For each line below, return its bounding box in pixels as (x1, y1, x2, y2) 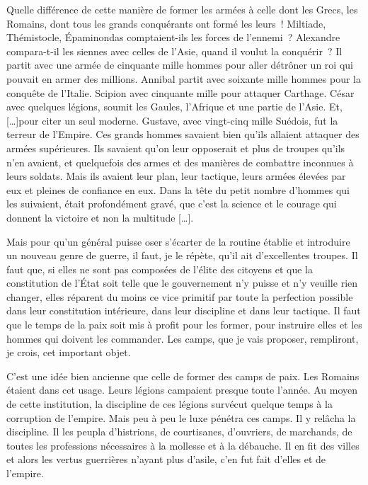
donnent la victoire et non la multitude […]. (6, 210, 194, 224)
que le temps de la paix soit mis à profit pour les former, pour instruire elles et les (6, 317, 362, 332)
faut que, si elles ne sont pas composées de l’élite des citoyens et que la (6, 261, 313, 276)
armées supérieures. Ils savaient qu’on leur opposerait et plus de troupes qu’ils (6, 140, 345, 155)
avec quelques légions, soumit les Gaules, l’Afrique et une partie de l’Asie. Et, (6, 99, 343, 114)
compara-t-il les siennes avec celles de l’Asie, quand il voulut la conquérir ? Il (6, 43, 343, 58)
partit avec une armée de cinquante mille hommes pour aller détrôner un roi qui (6, 57, 353, 72)
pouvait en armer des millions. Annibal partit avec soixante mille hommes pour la (6, 71, 361, 86)
